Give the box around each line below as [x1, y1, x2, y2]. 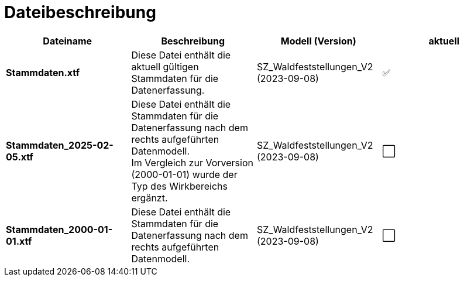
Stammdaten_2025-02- [6, 139, 114, 151]
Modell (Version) [280, 35, 356, 47]
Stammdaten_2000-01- [6, 223, 113, 235]
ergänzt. [131, 191, 168, 204]
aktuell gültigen [131, 60, 199, 73]
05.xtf [6, 150, 33, 163]
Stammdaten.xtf [6, 66, 80, 78]
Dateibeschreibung [4, 2, 156, 22]
